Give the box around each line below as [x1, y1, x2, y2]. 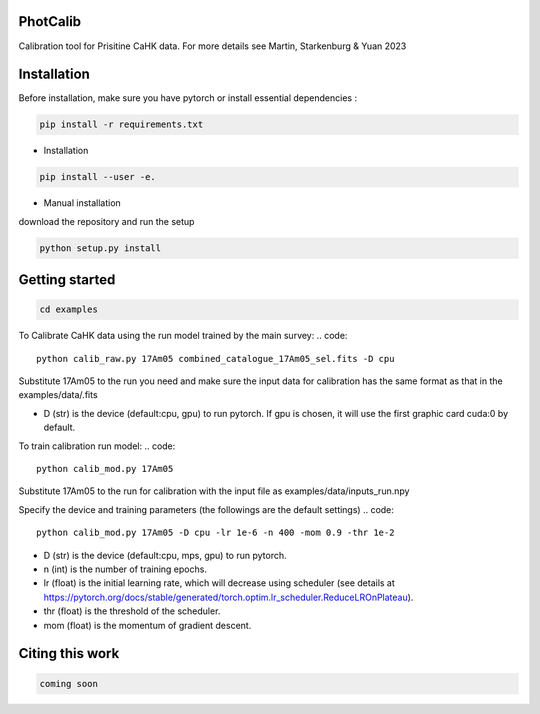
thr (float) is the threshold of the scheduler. [43, 605, 221, 617]
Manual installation [43, 197, 122, 209]
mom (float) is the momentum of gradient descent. [43, 619, 252, 631]
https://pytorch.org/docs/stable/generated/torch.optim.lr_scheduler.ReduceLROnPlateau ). [43, 591, 414, 603]
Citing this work [18, 645, 120, 662]
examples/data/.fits [18, 389, 99, 401]
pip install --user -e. [39, 171, 157, 183]
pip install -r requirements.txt [39, 119, 204, 130]
